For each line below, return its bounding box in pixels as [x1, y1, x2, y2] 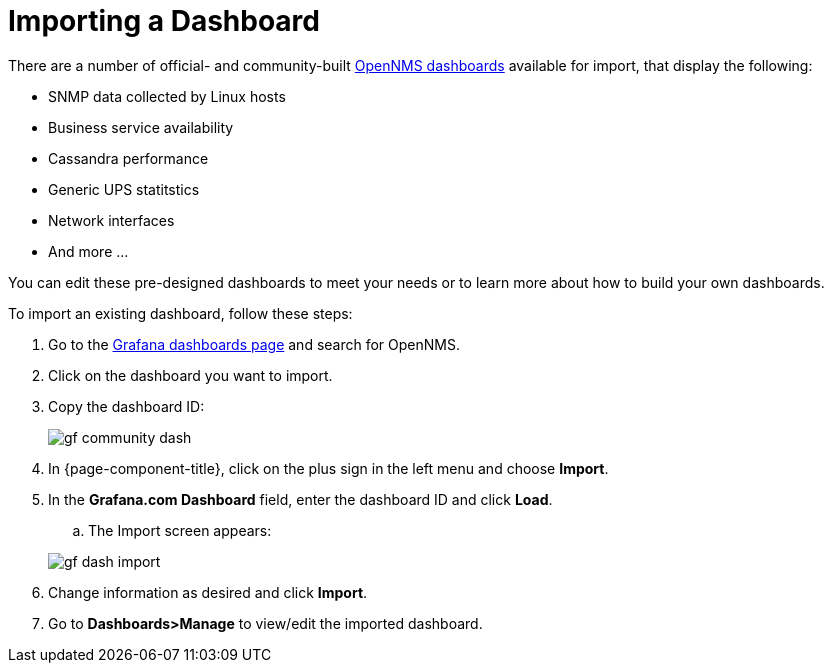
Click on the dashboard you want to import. [48, 366, 333, 384]
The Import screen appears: [88, 521, 272, 539]
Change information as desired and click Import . [48, 583, 368, 601]
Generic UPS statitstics [48, 180, 200, 198]
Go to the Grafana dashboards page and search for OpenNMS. [48, 335, 460, 353]
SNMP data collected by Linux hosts [48, 87, 286, 105]
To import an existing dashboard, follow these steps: [8, 304, 353, 322]
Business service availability [48, 118, 234, 136]
